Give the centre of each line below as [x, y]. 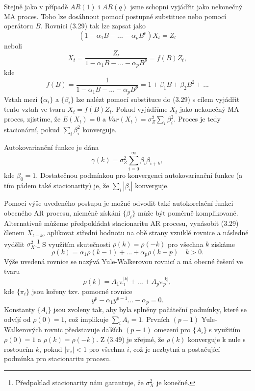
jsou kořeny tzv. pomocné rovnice [82, 291]
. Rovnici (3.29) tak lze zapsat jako [93, 26]
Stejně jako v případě [36, 6]
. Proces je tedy [197, 119]
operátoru [19, 26]
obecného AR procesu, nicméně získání [62, 212]
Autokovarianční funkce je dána [51, 147]
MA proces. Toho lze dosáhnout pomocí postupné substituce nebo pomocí [115, 16]
